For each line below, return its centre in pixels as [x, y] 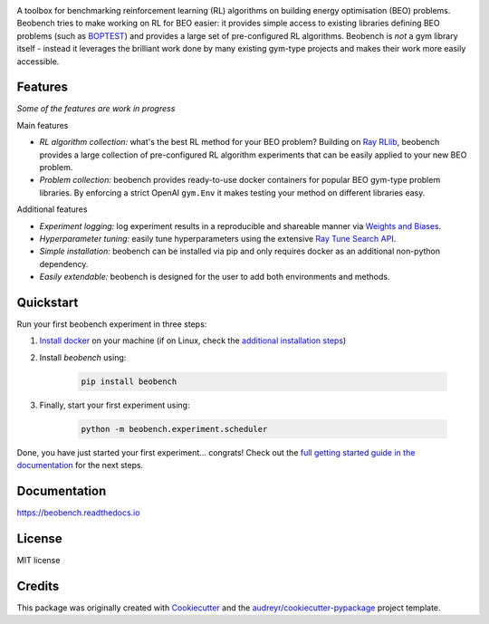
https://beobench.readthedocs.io [78, 513]
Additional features [52, 209]
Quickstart [48, 302]
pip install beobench [129, 381]
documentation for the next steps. [80, 466]
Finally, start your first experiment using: [115, 405]
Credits [38, 586]
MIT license [38, 560]
